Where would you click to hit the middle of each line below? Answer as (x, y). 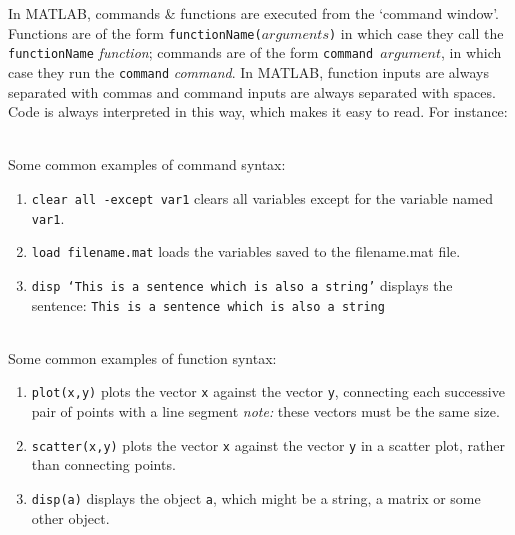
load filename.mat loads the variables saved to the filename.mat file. (246, 251)
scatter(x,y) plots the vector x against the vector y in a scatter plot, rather (268, 444)
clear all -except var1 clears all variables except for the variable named (262, 197)
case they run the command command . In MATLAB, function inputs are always (248, 71)
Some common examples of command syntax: (147, 164)
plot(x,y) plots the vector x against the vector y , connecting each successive (268, 391)
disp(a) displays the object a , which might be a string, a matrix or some (256, 497)
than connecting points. (103, 464)
